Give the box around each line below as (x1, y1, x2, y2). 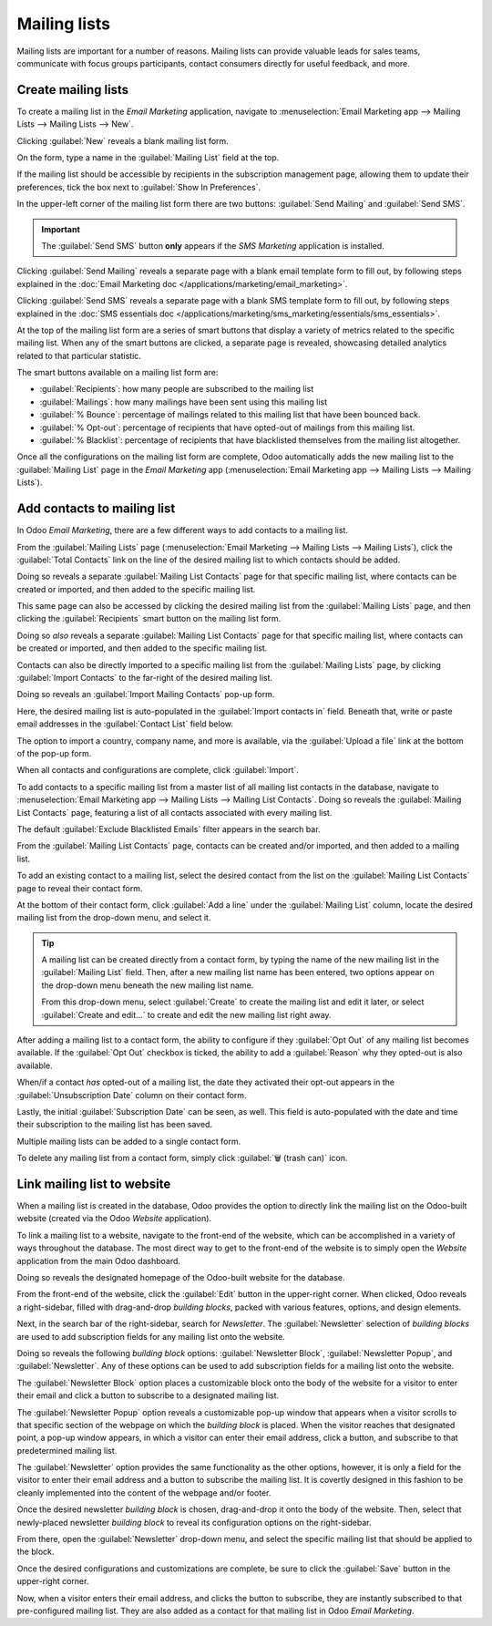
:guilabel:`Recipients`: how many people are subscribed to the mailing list (39, 384, 314, 395)
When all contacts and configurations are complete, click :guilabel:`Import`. (16, 765, 300, 776)
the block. (16, 1546, 55, 1558)
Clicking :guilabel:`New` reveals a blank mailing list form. (16, 135, 230, 146)
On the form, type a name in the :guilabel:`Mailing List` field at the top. (16, 152, 280, 163)
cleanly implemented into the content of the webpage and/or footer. (16, 1487, 272, 1498)
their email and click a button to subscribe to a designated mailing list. (16, 1390, 280, 1401)
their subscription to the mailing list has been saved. (16, 1119, 213, 1130)
